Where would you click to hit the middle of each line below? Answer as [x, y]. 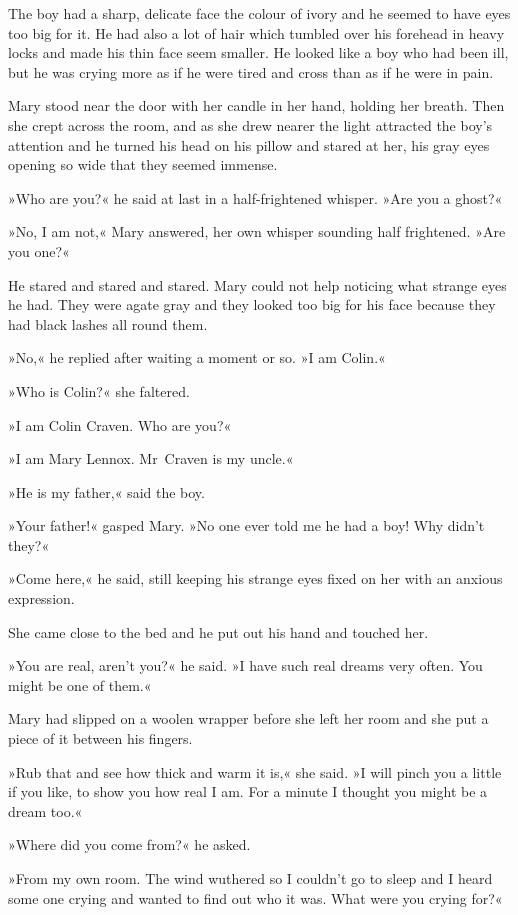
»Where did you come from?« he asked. [129, 844]
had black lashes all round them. [108, 323]
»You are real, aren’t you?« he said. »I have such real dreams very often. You [245, 665]
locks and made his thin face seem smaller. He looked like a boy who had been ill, [258, 52]
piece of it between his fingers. [100, 738]
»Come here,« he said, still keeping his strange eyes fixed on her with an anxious [255, 578]
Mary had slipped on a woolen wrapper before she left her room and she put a [248, 718]
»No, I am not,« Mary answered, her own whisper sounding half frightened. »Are [257, 231]
